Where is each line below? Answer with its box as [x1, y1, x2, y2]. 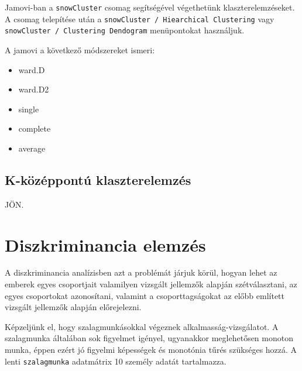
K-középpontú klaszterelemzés [5, 170, 191, 188]
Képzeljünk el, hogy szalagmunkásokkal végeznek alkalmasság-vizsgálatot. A [5, 320, 279, 332]
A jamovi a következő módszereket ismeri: [5, 43, 155, 56]
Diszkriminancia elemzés [5, 232, 206, 256]
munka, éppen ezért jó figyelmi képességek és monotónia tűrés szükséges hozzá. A [5, 343, 297, 356]
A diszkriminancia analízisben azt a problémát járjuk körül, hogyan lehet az [5, 266, 277, 279]
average [18, 142, 46, 154]
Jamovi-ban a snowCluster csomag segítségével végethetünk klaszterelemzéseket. [5, 1, 295, 13]
